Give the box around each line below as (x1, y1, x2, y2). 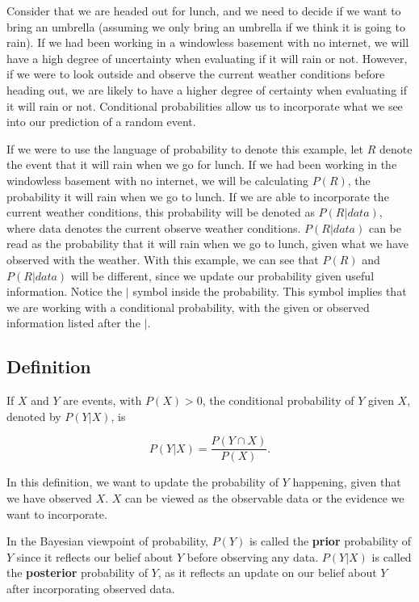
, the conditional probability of (202, 392, 354, 409)
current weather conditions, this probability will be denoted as (6, 204, 315, 221)
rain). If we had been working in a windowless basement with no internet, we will (6, 34, 409, 51)
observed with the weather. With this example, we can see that (6, 250, 319, 267)
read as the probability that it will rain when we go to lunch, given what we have (6, 235, 409, 252)
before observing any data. (186, 548, 319, 565)
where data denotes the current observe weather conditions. (6, 219, 301, 236)
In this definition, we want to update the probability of (6, 474, 279, 490)
